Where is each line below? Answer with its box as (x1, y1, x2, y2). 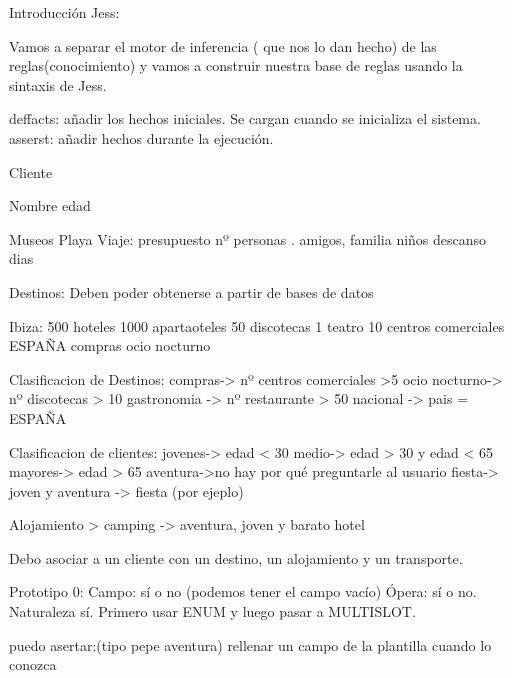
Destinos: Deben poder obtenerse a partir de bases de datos (9, 281, 374, 302)
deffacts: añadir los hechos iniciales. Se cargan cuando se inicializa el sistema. (9, 108, 481, 129)
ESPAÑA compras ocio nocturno (9, 335, 211, 356)
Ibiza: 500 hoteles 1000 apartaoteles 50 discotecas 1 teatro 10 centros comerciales (9, 315, 505, 336)
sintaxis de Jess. (9, 74, 107, 95)
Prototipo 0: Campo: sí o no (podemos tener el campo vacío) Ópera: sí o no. (9, 581, 477, 602)
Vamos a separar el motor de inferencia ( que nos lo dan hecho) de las (9, 35, 437, 56)
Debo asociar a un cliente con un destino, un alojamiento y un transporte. (9, 547, 463, 568)
